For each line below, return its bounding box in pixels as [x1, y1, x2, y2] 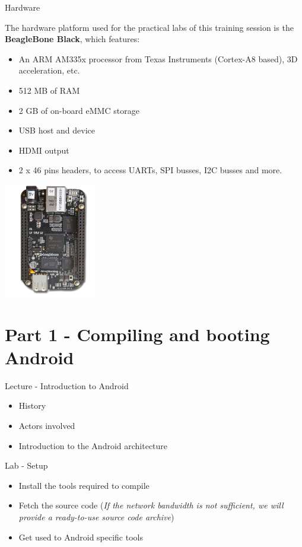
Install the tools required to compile [18, 479, 150, 491]
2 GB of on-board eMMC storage [18, 104, 139, 116]
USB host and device [18, 124, 96, 136]
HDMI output [18, 144, 69, 156]
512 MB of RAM [18, 84, 80, 96]
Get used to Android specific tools [18, 530, 143, 543]
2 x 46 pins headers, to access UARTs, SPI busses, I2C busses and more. [18, 164, 282, 176]
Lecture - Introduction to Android [5, 379, 129, 392]
